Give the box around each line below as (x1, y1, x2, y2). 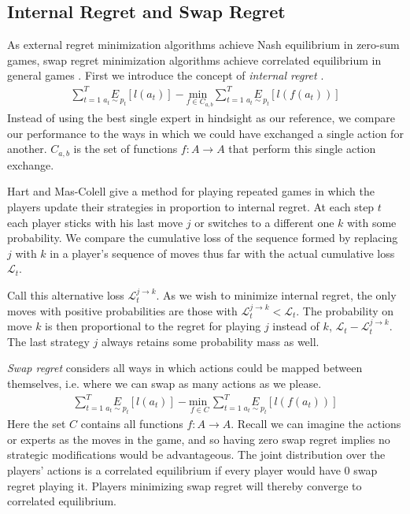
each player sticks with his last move (7, 214, 183, 230)
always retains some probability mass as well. (101, 333, 320, 349)
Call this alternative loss (7, 286, 124, 303)
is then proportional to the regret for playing (45, 318, 261, 334)
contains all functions (80, 415, 183, 432)
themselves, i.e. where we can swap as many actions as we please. (7, 374, 322, 391)
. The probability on (296, 302, 394, 318)
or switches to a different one (194, 214, 334, 230)
